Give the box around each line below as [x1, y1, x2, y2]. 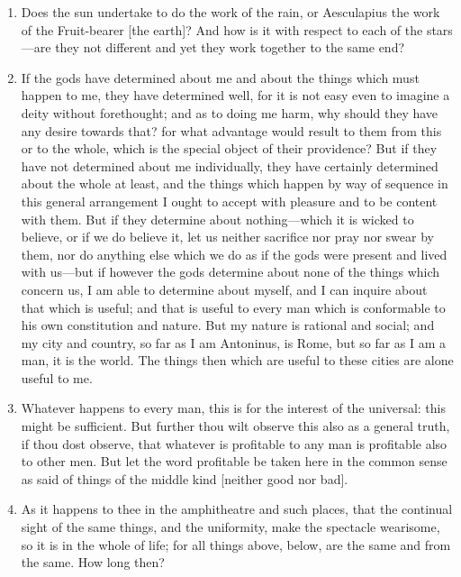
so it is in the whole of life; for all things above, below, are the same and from [21, 535, 451, 554]
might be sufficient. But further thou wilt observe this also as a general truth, [21, 417, 450, 435]
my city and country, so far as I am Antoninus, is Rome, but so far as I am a [21, 333, 447, 352]
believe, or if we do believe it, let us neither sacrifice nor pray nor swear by [21, 227, 434, 246]
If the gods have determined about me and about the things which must [21, 68, 420, 87]
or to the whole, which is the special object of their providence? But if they [21, 139, 438, 158]
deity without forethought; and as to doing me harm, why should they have [21, 103, 438, 122]
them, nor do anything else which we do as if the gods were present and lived [21, 244, 447, 263]
